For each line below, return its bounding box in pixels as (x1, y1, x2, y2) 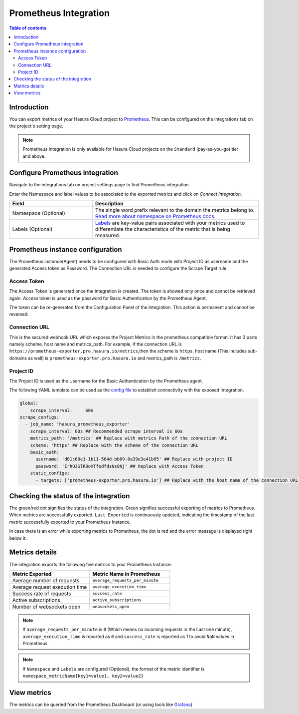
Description (95, 200, 124, 207)
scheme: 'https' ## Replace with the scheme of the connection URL (30, 442, 199, 448)
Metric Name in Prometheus (92, 570, 160, 577)
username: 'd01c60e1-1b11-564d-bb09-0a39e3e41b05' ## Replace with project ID (35, 456, 233, 462)
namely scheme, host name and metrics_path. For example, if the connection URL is (9, 341, 182, 347)
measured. (95, 232, 121, 239)
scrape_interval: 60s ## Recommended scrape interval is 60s (30, 428, 183, 434)
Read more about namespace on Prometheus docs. (95, 213, 216, 220)
